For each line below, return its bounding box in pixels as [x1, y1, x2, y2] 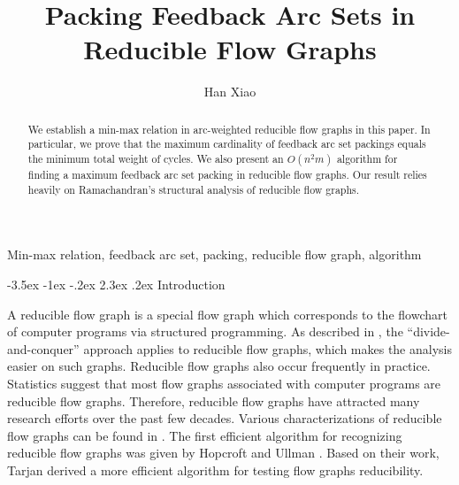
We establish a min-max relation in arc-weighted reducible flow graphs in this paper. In [27, 121, 431, 136]
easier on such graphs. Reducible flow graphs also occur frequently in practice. [7, 357, 431, 375]
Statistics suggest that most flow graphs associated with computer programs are [7, 373, 441, 392]
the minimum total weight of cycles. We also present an [27, 151, 284, 166]
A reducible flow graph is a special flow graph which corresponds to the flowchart [7, 304, 448, 323]
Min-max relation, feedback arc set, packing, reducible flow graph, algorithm [7, 245, 422, 264]
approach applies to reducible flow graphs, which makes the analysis [83, 339, 452, 358]
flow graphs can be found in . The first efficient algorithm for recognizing [7, 426, 402, 444]
